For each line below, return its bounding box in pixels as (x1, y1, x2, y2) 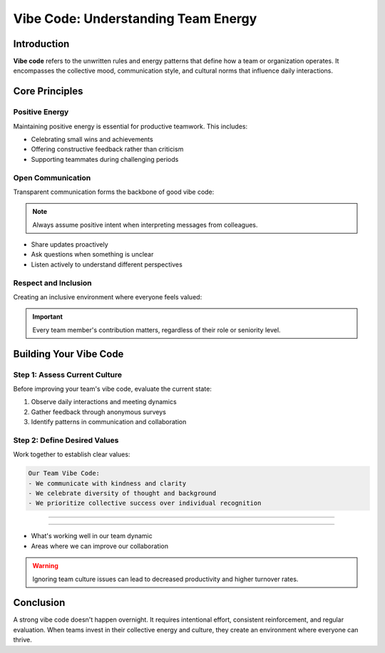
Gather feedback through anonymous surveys (31, 407, 167, 416)
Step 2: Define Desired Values (13, 435, 119, 445)
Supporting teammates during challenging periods (31, 155, 179, 163)
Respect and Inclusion (13, 278, 92, 288)
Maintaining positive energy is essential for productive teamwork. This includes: (13, 122, 248, 130)
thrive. (13, 635, 32, 644)
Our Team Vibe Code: (28, 469, 100, 478)
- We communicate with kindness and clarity (28, 479, 187, 488)
